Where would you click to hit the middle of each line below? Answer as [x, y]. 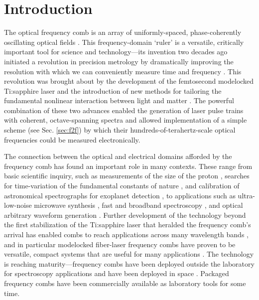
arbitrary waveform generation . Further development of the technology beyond [125, 215]
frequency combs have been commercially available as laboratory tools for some [125, 283]
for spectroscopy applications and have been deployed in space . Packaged [117, 273]
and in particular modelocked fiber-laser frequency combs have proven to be [120, 244]
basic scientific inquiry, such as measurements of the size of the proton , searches [127, 176]
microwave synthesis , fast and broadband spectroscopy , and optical [138, 205]
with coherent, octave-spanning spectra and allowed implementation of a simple [126, 120]
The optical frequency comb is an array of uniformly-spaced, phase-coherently [123, 32]
